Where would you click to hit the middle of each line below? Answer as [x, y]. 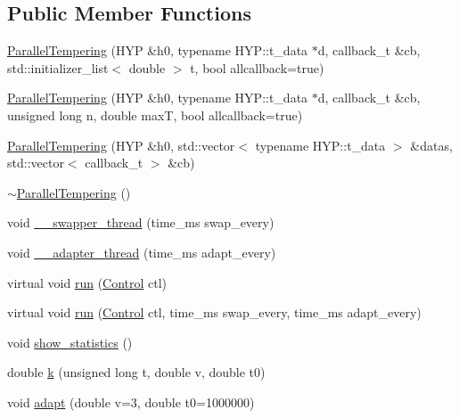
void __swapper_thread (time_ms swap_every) [141, 222]
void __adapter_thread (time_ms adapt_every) [142, 252]
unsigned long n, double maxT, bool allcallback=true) [155, 115]
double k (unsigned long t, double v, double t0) [136, 372]
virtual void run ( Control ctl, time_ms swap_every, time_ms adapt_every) [214, 312]
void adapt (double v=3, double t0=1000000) [131, 402]
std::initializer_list [58, 67]
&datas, [431, 145]
